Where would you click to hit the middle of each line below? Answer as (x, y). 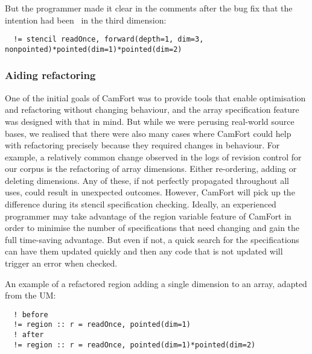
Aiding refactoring (50, 75)
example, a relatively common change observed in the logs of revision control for (153, 156)
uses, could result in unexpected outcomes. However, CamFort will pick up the (150, 192)
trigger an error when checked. (61, 263)
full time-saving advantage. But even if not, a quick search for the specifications (152, 239)
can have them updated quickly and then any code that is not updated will (144, 251)
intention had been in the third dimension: (86, 20)
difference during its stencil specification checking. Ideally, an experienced (141, 204)
